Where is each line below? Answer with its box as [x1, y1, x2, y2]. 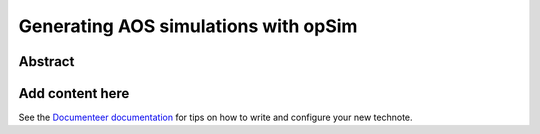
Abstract [18, 53, 75, 70]
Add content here [18, 85, 130, 102]
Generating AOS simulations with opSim [18, 15, 358, 37]
